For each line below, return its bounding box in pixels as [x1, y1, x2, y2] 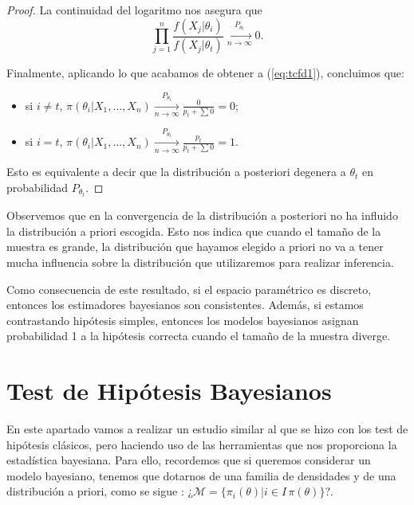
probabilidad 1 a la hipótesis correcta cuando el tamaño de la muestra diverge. [6, 327, 391, 344]
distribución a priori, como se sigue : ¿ [6, 483, 194, 499]
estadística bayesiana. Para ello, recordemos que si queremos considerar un [6, 452, 371, 468]
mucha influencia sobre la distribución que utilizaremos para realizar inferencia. [6, 253, 394, 270]
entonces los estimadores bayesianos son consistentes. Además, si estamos [6, 296, 364, 313]
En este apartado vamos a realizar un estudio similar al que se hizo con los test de [6, 421, 408, 436]
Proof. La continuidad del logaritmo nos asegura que [6, 2, 262, 18]
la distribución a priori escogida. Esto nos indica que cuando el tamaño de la [6, 222, 381, 239]
